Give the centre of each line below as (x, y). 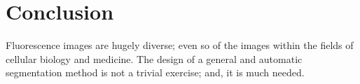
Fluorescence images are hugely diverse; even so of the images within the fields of (180, 45)
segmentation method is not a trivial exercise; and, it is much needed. (155, 72)
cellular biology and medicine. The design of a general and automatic (154, 58)
